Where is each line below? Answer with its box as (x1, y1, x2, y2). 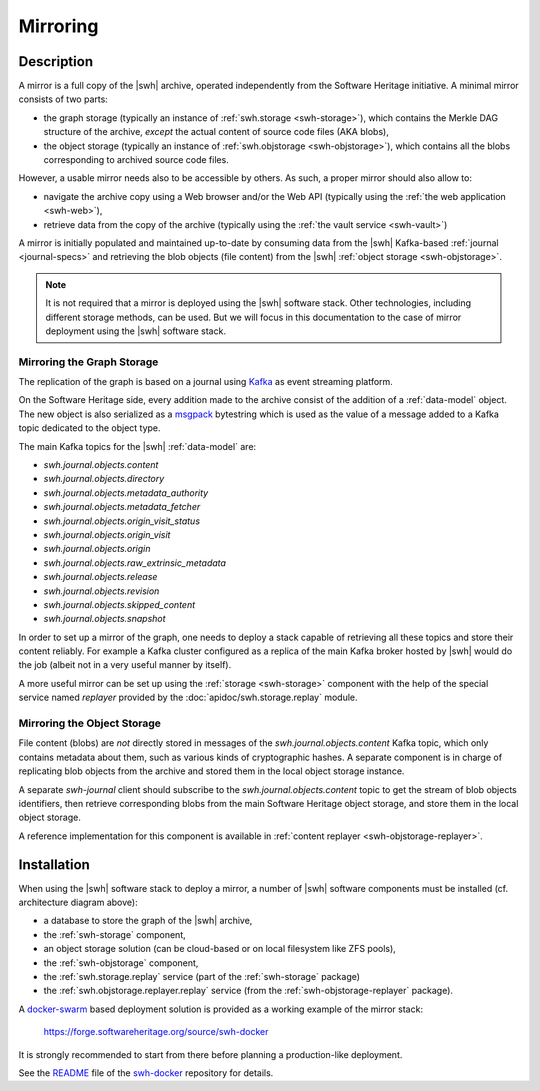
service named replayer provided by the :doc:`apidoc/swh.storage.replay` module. (18, 691, 359, 704)
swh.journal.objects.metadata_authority (43, 486, 209, 499)
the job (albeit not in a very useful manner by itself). (18, 659, 232, 671)
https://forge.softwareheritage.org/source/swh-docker (43, 1026, 269, 1038)
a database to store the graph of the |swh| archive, (43, 915, 253, 927)
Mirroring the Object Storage (18, 716, 162, 730)
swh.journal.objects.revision (43, 585, 160, 597)
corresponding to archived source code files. (43, 154, 229, 166)
